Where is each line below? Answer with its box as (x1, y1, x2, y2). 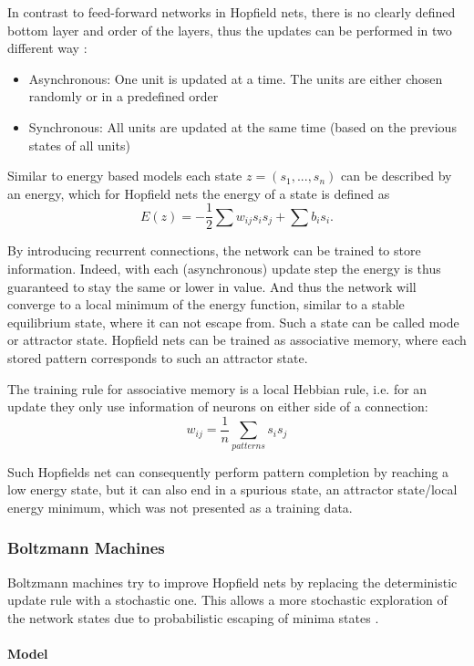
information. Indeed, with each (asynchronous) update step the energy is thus (7, 259, 441, 277)
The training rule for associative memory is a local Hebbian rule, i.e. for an (7, 379, 428, 398)
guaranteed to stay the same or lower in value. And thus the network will (7, 276, 417, 296)
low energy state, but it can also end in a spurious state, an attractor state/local (7, 480, 458, 499)
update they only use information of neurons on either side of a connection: (7, 397, 428, 416)
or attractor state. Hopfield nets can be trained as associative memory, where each (7, 330, 467, 349)
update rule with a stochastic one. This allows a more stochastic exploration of (7, 590, 448, 609)
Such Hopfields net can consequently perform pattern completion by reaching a (7, 462, 449, 481)
